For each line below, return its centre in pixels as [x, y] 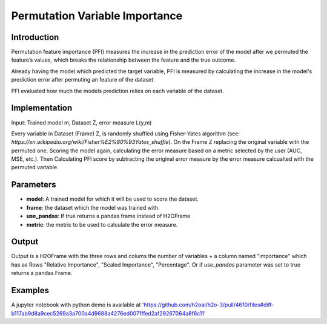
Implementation [42, 108]
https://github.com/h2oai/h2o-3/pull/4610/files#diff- [209, 305]
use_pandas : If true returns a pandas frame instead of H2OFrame [108, 216]
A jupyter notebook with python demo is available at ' [78, 305]
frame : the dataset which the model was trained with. [93, 207]
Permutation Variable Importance [97, 16]
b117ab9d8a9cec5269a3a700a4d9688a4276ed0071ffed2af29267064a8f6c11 [108, 313]
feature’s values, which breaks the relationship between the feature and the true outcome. [124, 60]
